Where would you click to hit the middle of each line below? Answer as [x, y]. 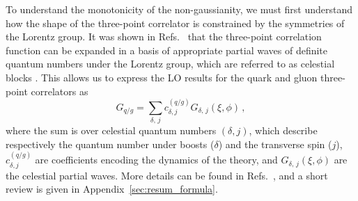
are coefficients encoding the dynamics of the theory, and [156, 160]
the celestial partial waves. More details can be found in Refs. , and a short [167, 175]
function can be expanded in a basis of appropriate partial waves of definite [166, 50]
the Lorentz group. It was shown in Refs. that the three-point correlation [164, 37]
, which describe [283, 130]
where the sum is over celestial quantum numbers [111, 130]
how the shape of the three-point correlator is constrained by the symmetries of [175, 23]
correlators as [60, 91]
